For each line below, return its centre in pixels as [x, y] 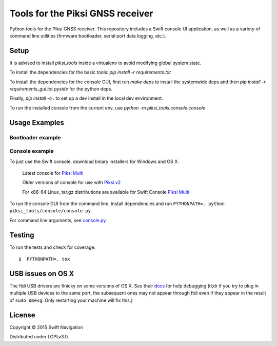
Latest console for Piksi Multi [53, 173]
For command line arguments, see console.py [58, 220]
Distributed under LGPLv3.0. [39, 337]
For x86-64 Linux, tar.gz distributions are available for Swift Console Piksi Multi [106, 192]
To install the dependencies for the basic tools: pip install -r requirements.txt [90, 72]
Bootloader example [35, 137]
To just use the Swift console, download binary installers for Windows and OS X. [94, 161]
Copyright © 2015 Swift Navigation [46, 327]
